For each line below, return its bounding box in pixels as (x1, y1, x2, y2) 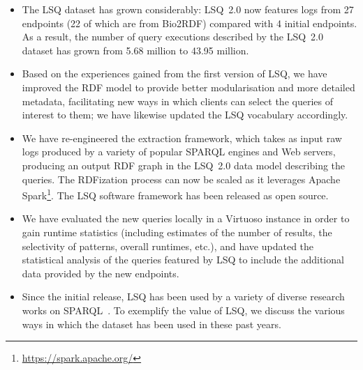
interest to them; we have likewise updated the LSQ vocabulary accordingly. (22, 107, 348, 122)
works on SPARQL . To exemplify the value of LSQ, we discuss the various (22, 302, 345, 317)
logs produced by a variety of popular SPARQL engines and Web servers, (22, 144, 336, 159)
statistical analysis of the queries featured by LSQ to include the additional (22, 252, 344, 267)
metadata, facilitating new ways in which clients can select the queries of (22, 93, 333, 108)
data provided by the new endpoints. (22, 265, 179, 280)
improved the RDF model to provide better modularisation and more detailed (22, 79, 355, 94)
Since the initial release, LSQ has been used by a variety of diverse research (22, 289, 345, 304)
